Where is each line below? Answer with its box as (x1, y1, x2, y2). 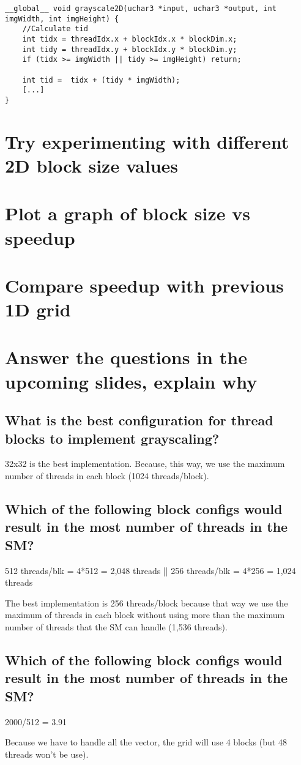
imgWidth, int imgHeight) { (5, 14, 119, 23)
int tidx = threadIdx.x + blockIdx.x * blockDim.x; (22, 34, 237, 43)
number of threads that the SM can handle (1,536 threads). (5, 620, 228, 633)
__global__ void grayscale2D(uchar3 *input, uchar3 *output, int (5, 4, 277, 13)
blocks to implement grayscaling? (5, 428, 220, 447)
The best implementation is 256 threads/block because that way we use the (5, 596, 288, 609)
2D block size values (5, 152, 179, 177)
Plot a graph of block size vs (5, 201, 250, 226)
